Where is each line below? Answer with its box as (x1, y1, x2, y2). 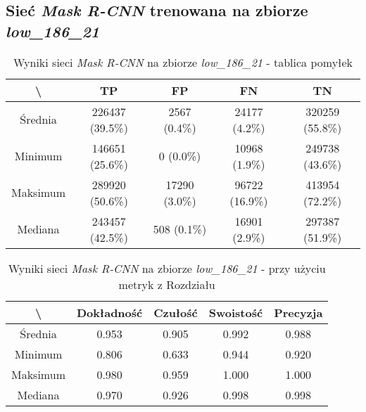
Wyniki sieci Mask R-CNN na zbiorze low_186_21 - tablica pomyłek (13, 53, 353, 70)
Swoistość (208, 304, 263, 321)
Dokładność (76, 304, 143, 321)
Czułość (153, 304, 198, 321)
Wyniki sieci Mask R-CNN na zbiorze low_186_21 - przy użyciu (8, 259, 326, 276)
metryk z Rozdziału (118, 276, 215, 292)
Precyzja (274, 304, 323, 321)
